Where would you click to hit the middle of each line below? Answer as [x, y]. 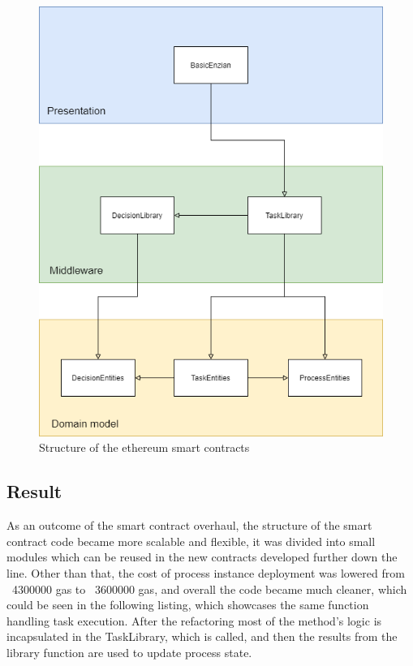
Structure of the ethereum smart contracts [144, 447]
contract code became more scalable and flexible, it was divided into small [191, 541]
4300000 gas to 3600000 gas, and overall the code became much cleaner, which [209, 589]
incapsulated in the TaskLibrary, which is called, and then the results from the [202, 636]
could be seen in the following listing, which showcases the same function [188, 605]
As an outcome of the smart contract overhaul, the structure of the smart [189, 525]
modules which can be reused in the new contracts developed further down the [202, 557]
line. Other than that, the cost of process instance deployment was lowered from [206, 572]
